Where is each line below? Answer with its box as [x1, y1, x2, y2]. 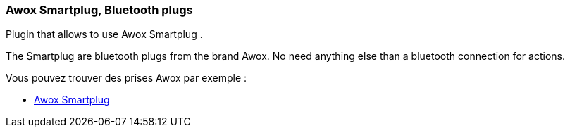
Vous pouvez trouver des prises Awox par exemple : [6, 72, 247, 84]
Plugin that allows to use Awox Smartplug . [6, 28, 203, 41]
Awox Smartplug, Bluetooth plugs [6, 3, 193, 17]
